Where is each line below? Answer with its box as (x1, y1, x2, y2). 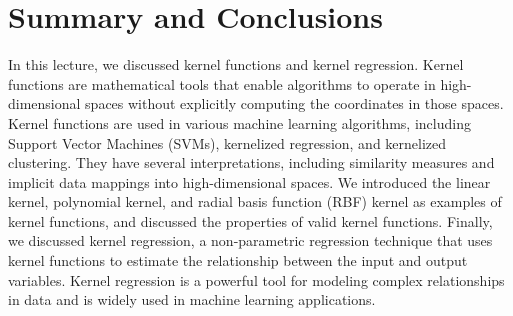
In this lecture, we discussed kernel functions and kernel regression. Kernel (8, 54, 464, 75)
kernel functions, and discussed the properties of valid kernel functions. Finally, (8, 210, 493, 231)
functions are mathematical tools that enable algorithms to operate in (8, 73, 436, 94)
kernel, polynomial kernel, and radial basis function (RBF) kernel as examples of (8, 191, 502, 212)
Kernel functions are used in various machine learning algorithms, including (8, 112, 471, 133)
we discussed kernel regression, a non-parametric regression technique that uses (8, 230, 493, 251)
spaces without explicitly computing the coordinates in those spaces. (85, 93, 504, 114)
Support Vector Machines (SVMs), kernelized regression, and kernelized (8, 132, 447, 153)
